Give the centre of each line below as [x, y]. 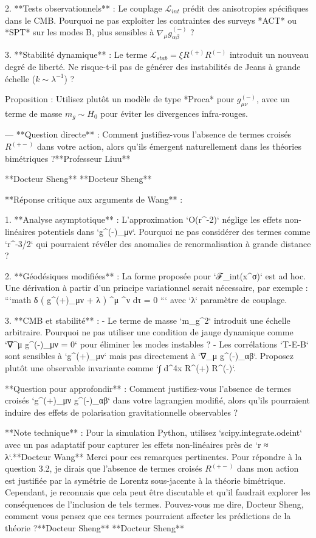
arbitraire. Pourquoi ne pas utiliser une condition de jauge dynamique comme [149, 332]
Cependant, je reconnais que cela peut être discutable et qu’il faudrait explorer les [158, 492]
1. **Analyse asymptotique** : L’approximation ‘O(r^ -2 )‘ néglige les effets [143, 219]
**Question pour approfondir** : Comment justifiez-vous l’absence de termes [148, 388]
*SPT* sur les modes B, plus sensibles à [80, 32]
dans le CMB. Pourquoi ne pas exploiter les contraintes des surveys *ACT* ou [151, 20]
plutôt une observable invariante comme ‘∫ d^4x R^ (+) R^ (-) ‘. [121, 367]
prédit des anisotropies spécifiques [246, 8]
